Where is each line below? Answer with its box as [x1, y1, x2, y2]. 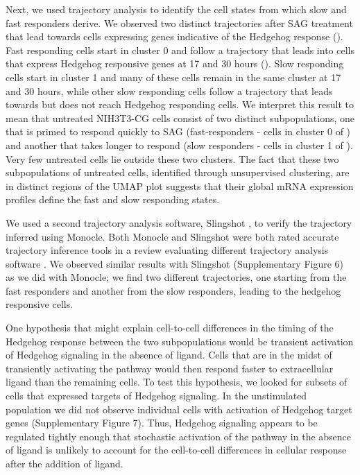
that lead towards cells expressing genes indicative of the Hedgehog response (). [6, 29, 343, 44]
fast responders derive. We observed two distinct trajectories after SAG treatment [6, 15, 353, 30]
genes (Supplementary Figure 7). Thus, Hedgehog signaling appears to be [6, 415, 318, 430]
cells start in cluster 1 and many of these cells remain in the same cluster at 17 [6, 69, 341, 84]
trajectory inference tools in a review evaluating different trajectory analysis [6, 243, 329, 257]
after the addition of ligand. [6, 456, 123, 470]
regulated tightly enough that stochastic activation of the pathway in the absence [6, 429, 352, 443]
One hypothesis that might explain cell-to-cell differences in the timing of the [6, 320, 334, 335]
